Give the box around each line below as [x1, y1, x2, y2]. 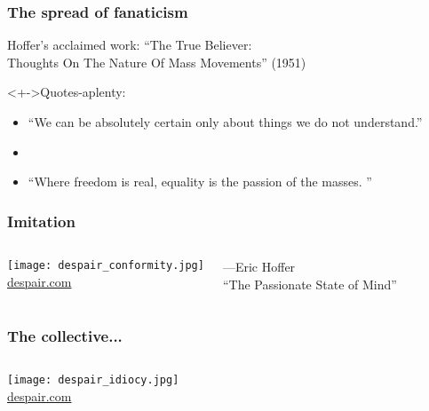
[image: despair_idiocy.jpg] [7, 374, 179, 387]
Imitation [7, 209, 75, 232]
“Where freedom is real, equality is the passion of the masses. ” [28, 172, 372, 191]
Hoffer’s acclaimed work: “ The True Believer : [7, 36, 252, 54]
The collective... [7, 325, 123, 347]
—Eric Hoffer [222, 257, 296, 275]
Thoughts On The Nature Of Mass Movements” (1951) [7, 52, 306, 71]
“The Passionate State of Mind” [222, 274, 397, 293]
